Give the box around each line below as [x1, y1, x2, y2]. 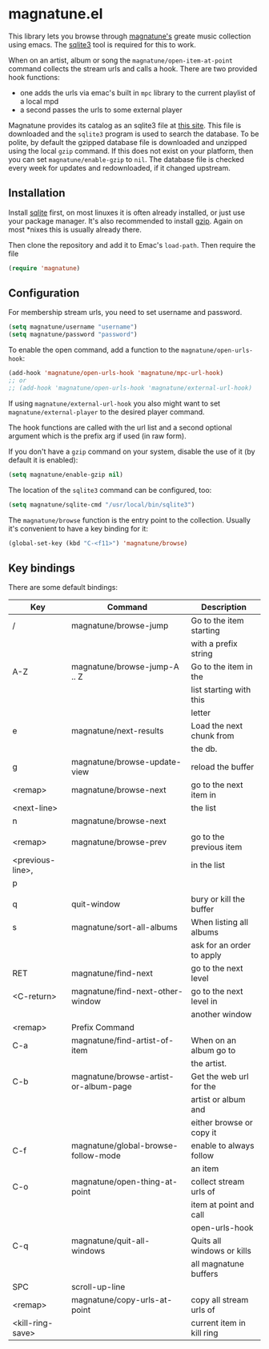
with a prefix [191, 638, 238, 649]
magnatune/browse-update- [70, 757, 182, 768]
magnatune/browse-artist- [70, 1071, 175, 1082]
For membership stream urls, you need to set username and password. [8, 308, 243, 317]
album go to [191, 1045, 236, 1056]
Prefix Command [70, 1022, 134, 1033]
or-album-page [70, 1081, 132, 1093]
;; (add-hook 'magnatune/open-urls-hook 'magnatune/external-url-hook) [8, 384, 252, 392]
